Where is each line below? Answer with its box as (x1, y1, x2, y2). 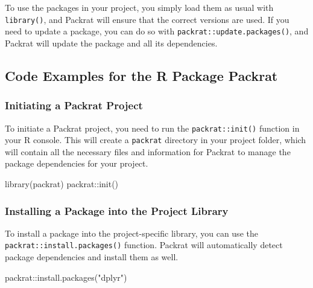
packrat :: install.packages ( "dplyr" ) (5, 270, 127, 283)
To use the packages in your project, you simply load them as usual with (5, 1, 274, 13)
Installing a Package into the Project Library (5, 203, 229, 218)
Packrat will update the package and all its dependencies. (5, 36, 218, 49)
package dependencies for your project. (5, 157, 148, 170)
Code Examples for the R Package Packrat (5, 66, 278, 85)
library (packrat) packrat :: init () (5, 178, 119, 190)
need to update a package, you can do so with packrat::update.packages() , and (5, 25, 309, 37)
